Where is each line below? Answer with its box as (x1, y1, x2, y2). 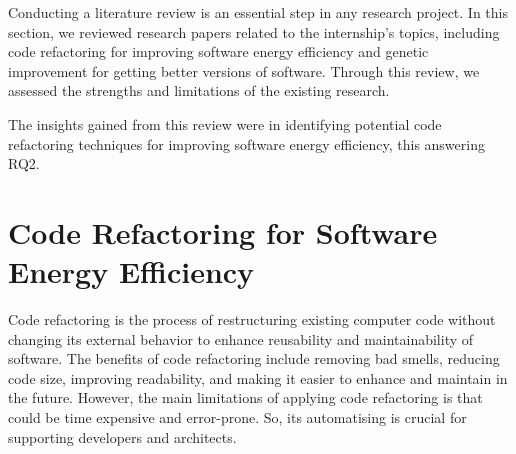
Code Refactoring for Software (8, 211, 438, 252)
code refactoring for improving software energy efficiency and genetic (8, 41, 429, 62)
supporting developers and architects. (8, 426, 237, 447)
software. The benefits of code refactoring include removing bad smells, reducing (8, 348, 500, 369)
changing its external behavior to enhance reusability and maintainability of (8, 328, 474, 349)
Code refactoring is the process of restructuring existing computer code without (8, 309, 496, 330)
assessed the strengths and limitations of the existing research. (8, 80, 390, 101)
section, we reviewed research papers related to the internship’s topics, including (8, 21, 500, 42)
